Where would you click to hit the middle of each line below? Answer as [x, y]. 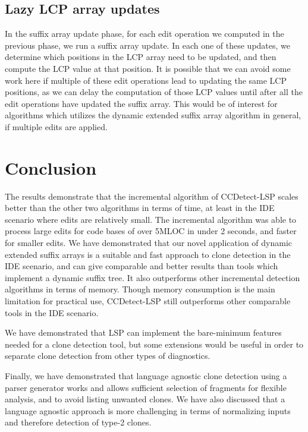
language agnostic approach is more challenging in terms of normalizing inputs [148, 410]
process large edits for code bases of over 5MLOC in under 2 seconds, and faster [151, 231]
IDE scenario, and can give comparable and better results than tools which [142, 266]
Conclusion [51, 167]
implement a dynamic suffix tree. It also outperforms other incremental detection [153, 277]
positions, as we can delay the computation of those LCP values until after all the [154, 92]
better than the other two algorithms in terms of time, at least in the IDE [140, 208]
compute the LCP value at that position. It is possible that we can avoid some [148, 68]
